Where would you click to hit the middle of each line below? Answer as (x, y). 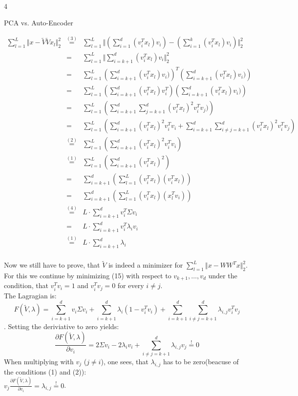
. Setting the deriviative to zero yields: (62, 326)
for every (131, 285)
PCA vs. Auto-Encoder (39, 22)
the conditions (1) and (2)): (45, 371)
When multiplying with (39, 361)
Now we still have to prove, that (52, 265)
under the (223, 275)
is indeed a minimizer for (146, 265)
